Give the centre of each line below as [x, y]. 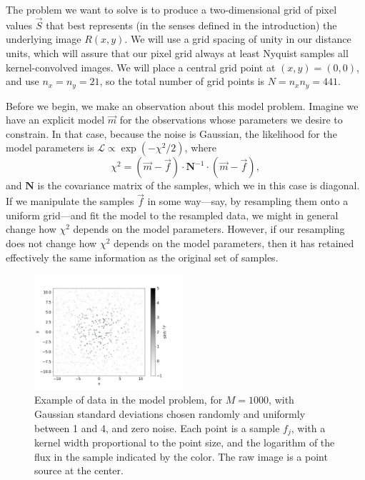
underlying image [44, 39]
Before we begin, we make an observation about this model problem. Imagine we [182, 105]
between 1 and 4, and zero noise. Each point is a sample [157, 427]
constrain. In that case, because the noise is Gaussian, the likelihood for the [171, 133]
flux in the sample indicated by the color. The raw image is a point [181, 456]
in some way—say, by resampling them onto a [248, 201]
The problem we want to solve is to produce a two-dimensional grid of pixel [171, 9]
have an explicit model [55, 120]
